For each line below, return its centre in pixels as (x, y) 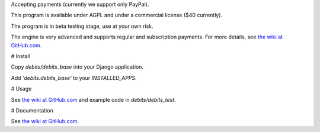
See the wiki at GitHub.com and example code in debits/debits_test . (93, 99)
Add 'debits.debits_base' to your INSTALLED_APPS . (74, 78)
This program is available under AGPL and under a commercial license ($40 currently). (117, 15)
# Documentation (32, 110)
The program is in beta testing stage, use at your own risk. (82, 26)
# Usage (21, 89)
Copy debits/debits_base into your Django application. (77, 67)
